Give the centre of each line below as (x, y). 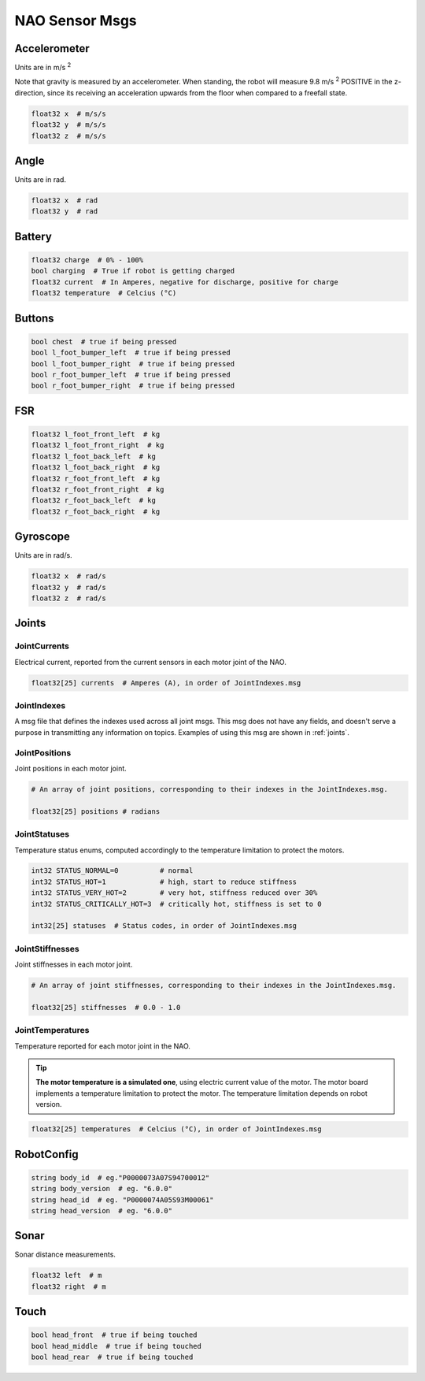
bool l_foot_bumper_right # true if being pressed (133, 364)
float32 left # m (67, 1275)
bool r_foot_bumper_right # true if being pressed (133, 386)
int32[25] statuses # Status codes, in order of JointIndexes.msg (164, 926)
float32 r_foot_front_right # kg (98, 489)
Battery (33, 236)
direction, (30, 93)
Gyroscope (42, 537)
